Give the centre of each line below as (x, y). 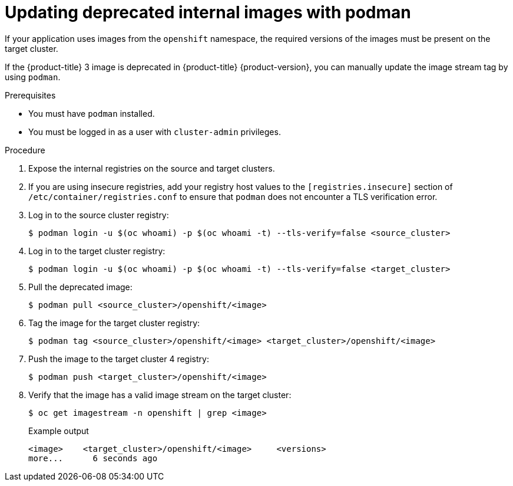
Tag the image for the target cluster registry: (114, 323)
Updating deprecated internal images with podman (208, 12)
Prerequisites (30, 95)
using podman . (33, 77)
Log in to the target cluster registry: (97, 251)
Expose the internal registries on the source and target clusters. (152, 168)
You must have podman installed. (92, 113)
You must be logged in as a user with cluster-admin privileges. (155, 132)
